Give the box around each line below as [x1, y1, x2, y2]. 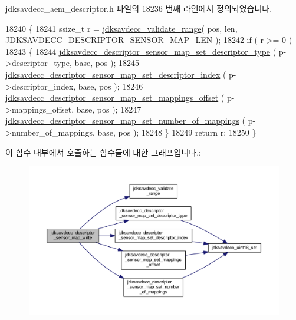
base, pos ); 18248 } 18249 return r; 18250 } [97, 126, 256, 138]
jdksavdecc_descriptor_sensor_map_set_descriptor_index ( [5, 68, 226, 80]
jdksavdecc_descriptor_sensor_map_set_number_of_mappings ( [5, 114, 246, 127]
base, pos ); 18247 [76, 103, 142, 115]
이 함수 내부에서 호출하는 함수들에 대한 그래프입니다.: [5, 146, 201, 158]
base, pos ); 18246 [78, 80, 143, 92]
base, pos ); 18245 [74, 57, 140, 69]
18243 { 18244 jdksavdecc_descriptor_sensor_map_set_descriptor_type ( [5, 45, 277, 57]
